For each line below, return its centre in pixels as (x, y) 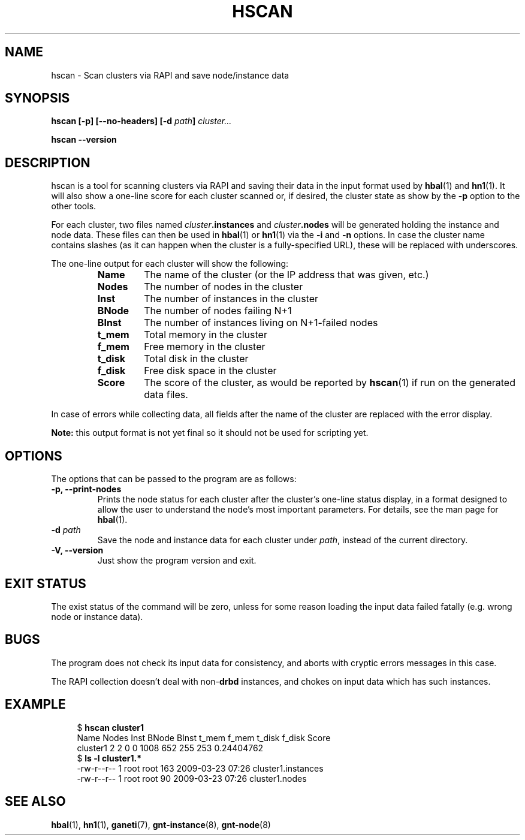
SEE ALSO (35, 802)
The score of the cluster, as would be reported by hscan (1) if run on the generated (330, 383)
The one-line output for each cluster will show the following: (170, 264)
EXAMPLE (35, 704)
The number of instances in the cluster (231, 299)
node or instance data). (97, 616)
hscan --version (84, 140)
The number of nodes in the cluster (224, 287)
